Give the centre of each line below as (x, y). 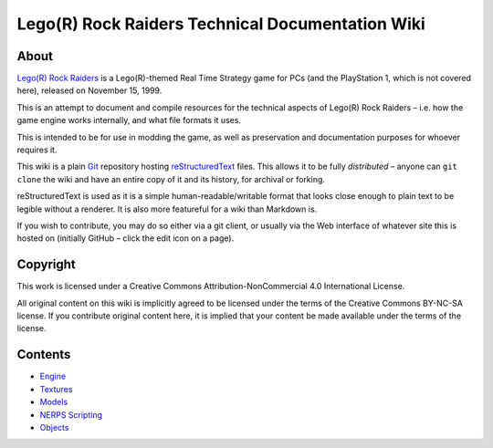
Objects (54, 427)
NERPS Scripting (71, 414)
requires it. (37, 150)
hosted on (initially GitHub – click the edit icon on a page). (126, 238)
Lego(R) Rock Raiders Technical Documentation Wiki (221, 24)
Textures (56, 389)
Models (54, 402)
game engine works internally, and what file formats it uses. (129, 120)
